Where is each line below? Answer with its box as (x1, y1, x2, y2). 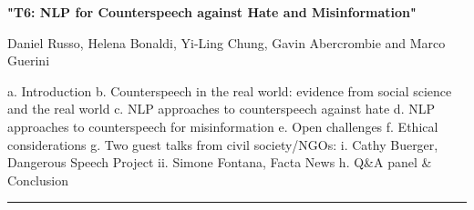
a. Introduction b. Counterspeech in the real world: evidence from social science (7, 81, 452, 100)
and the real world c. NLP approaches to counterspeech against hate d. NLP (7, 99, 435, 118)
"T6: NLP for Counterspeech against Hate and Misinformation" (7, 3, 417, 21)
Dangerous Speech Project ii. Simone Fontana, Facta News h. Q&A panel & (7, 153, 432, 172)
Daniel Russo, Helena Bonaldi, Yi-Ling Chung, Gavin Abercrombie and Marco (7, 33, 446, 52)
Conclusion (7, 170, 68, 189)
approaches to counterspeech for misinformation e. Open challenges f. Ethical (7, 116, 438, 135)
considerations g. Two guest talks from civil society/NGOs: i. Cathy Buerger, (7, 135, 438, 154)
